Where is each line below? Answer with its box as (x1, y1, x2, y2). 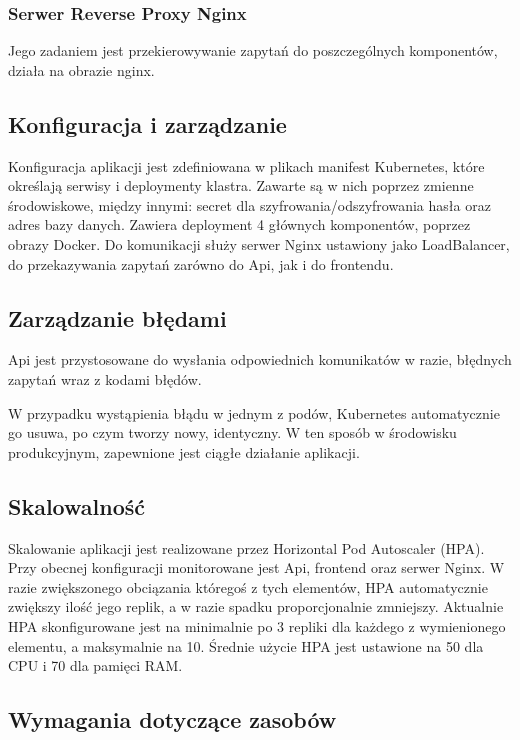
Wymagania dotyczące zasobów (8, 704, 337, 735)
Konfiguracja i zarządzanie (8, 108, 287, 139)
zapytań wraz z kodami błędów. (8, 368, 202, 389)
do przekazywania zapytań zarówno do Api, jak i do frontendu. (8, 253, 394, 274)
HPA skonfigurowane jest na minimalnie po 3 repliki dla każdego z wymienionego (8, 615, 506, 636)
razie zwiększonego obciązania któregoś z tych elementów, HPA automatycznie (8, 576, 488, 597)
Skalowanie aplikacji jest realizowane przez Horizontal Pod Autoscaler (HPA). (8, 537, 485, 558)
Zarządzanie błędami (8, 302, 227, 333)
